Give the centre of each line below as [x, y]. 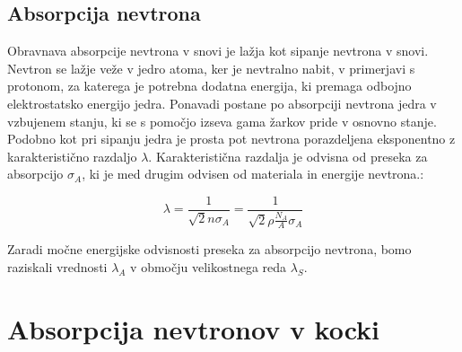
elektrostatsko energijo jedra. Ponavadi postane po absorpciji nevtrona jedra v [222, 103]
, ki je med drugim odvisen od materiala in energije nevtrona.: [253, 174]
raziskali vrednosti [57, 267]
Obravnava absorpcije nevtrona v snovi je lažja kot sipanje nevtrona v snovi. [218, 51]
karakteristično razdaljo [72, 156]
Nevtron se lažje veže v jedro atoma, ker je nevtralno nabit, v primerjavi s [211, 68]
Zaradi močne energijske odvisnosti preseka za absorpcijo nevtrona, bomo [209, 249]
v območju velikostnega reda [209, 267]
